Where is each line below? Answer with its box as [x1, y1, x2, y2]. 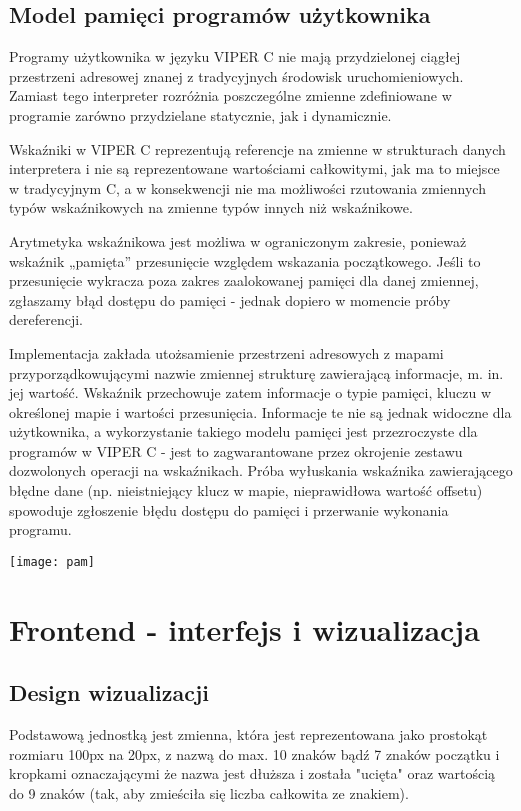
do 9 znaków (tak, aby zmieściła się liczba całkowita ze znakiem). [9, 782, 409, 803]
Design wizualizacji [9, 677, 210, 708]
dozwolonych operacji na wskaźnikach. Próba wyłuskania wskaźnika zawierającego [9, 460, 513, 481]
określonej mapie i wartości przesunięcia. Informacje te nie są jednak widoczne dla [9, 401, 512, 422]
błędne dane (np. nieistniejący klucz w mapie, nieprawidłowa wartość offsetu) [9, 480, 483, 501]
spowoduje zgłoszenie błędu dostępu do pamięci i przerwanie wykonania [9, 499, 449, 520]
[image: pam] [9, 554, 95, 569]
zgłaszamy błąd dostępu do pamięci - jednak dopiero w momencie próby [9, 289, 451, 310]
